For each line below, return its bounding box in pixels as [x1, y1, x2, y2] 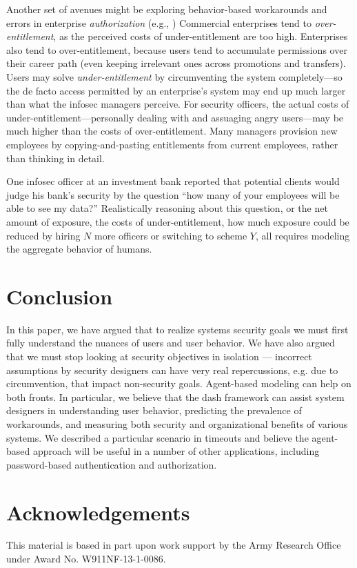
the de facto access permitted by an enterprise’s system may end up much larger [6, 83, 346, 97]
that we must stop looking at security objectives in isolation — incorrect [6, 349, 312, 363]
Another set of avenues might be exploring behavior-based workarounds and [6, 2, 327, 16]
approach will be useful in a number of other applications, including [32, 444, 320, 458]
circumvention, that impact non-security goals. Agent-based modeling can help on [6, 376, 351, 391]
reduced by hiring [6, 228, 81, 242]
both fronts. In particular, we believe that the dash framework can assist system [6, 389, 345, 404]
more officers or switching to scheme [94, 228, 247, 242]
